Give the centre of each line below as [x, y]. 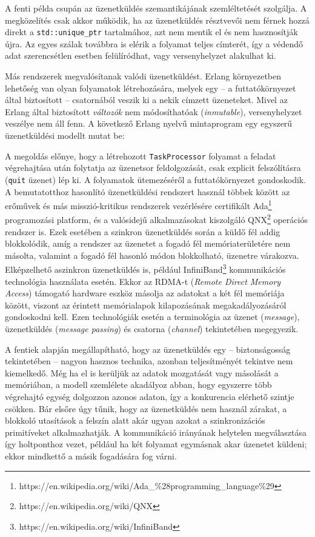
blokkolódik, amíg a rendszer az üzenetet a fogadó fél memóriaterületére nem [148, 243]
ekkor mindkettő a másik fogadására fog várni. [91, 455]
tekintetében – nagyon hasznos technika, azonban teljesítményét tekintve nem [149, 361]
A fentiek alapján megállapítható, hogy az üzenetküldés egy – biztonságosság [148, 349]
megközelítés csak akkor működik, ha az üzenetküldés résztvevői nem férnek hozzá [157, 20]
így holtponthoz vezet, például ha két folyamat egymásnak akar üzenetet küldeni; [156, 444]
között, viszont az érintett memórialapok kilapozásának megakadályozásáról [146, 305]
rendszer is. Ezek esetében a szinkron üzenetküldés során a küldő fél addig [143, 231]
